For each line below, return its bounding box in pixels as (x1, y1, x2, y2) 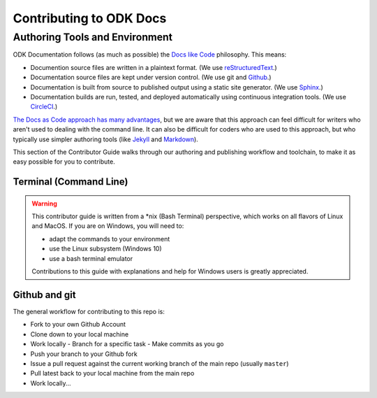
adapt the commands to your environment (49, 234, 170, 243)
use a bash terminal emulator (49, 254, 133, 262)
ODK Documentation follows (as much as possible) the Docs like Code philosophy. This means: (13, 50, 287, 59)
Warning (31, 199, 57, 208)
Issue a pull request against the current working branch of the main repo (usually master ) (30, 359, 289, 367)
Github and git (13, 289, 76, 301)
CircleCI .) (30, 102, 58, 111)
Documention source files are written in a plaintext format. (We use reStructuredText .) (30, 63, 277, 71)
